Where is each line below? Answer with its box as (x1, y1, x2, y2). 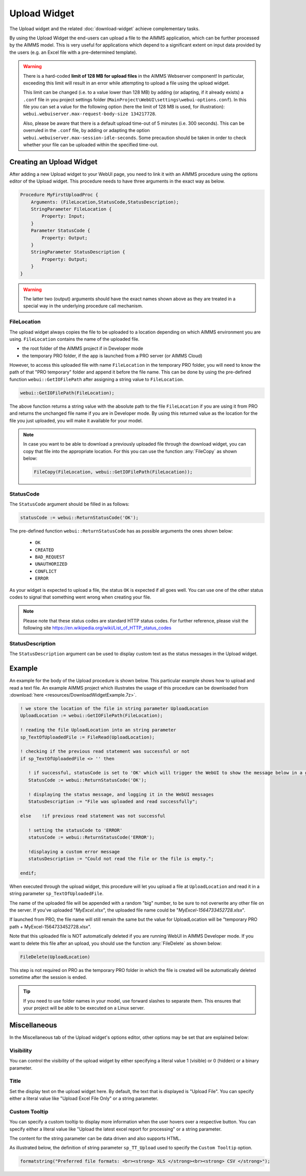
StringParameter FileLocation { (31, 206, 112, 212)
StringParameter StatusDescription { (31, 249, 125, 255)
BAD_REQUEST (35, 554, 65, 560)
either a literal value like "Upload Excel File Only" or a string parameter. (9, 1095, 159, 1102)
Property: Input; (41, 213, 85, 219)
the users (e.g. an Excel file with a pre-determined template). (9, 49, 137, 55)
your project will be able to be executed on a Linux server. (23, 1005, 145, 1011)
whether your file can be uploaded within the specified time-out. (23, 142, 159, 148)
